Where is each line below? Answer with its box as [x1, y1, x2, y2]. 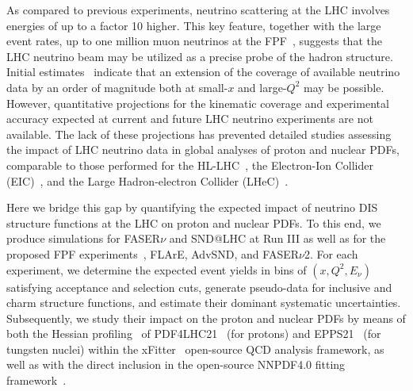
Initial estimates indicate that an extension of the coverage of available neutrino [6, 63, 400, 80]
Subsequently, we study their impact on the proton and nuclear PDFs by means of [6, 309, 406, 326]
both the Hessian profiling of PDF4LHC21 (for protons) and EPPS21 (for [6, 325, 381, 342]
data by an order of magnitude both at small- [6, 79, 228, 95]
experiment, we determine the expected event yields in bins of [6, 261, 307, 278]
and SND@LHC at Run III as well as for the [169, 230, 386, 247]
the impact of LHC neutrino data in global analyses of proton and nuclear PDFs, [6, 141, 400, 158]
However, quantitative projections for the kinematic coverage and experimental [6, 94, 389, 111]
